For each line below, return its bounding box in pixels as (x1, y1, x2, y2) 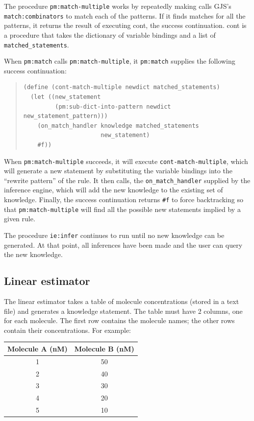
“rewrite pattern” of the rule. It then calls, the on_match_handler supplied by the (4, 175, 251, 185)
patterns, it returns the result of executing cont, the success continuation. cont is (4, 20, 247, 30)
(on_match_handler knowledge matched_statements (37, 122, 199, 129)
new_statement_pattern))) (23, 113, 108, 120)
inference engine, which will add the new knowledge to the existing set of (4, 185, 223, 195)
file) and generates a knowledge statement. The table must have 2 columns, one (4, 305, 243, 316)
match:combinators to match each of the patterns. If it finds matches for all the (4, 10, 246, 21)
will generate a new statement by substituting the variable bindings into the (4, 165, 232, 176)
